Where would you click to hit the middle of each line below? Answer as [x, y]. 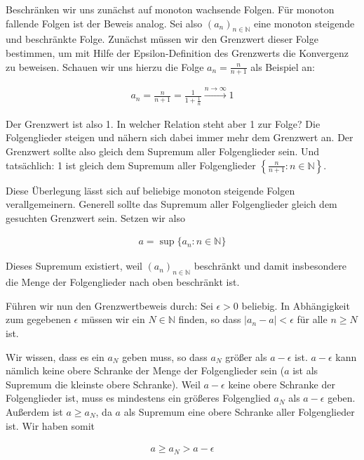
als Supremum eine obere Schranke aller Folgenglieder [239, 411]
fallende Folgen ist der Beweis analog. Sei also [104, 23]
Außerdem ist [34, 411]
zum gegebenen [38, 319]
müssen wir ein [113, 319]
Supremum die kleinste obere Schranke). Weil [103, 384]
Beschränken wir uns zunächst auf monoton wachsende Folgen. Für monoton [170, 9]
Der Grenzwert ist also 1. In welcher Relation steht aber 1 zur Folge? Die [163, 123]
